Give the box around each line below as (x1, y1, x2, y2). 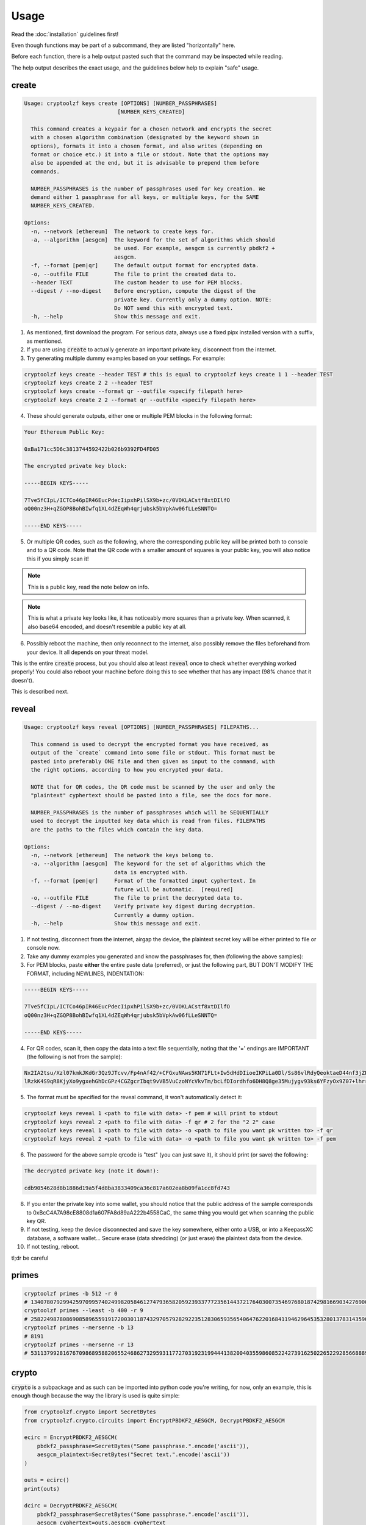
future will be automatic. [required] (113, 886, 234, 893)
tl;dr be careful (11, 1254, 49, 1261)
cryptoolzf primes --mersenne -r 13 (24, 1341, 134, 1348)
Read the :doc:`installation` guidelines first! (11, 30, 119, 38)
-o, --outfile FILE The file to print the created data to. (30, 270, 237, 278)
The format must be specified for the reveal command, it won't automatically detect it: (26, 1094, 243, 1101)
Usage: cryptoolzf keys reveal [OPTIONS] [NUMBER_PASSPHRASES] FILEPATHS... (24, 723, 259, 731)
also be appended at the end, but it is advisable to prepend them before (30, 159, 259, 167)
